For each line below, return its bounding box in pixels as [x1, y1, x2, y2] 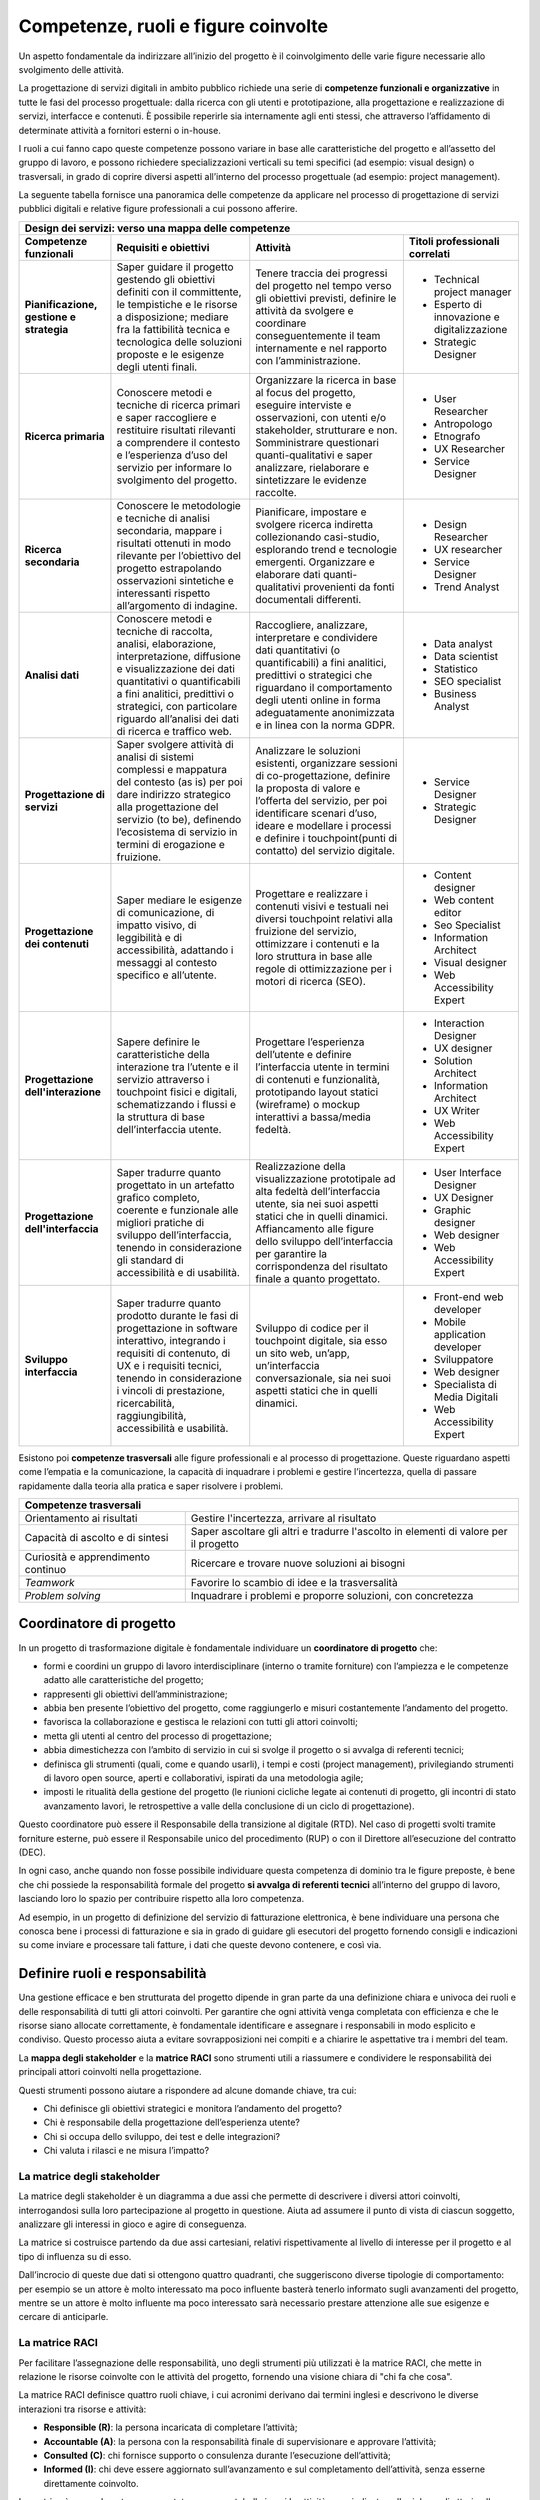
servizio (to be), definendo [116, 812, 242, 826]
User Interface [433, 1165, 502, 1179]
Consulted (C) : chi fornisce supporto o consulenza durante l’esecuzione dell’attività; [43, 2449, 392, 2461]
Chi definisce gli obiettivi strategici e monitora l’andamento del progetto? [43, 2102, 342, 2114]
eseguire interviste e [255, 398, 352, 412]
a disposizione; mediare [116, 310, 229, 324]
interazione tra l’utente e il [116, 1060, 239, 1074]
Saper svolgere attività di [116, 737, 234, 751]
